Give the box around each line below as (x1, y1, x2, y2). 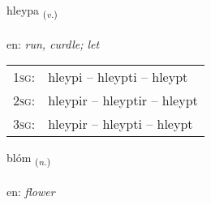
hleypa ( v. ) (6, 2, 58, 20)
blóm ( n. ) (6, 149, 51, 169)
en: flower (6, 183, 55, 200)
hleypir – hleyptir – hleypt (48, 91, 198, 110)
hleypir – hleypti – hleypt (48, 114, 193, 134)
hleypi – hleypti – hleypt (48, 67, 188, 87)
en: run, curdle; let (6, 35, 100, 52)
